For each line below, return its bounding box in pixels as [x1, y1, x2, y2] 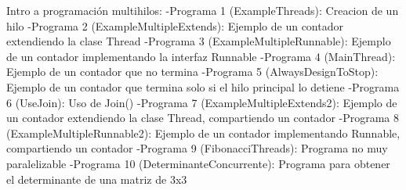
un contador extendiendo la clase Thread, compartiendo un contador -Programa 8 [6, 109, 400, 126]
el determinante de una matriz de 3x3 [6, 170, 187, 187]
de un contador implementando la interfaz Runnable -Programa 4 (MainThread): [6, 48, 396, 64]
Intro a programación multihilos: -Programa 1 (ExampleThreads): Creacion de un [6, 2, 399, 18]
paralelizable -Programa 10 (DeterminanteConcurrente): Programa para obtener [6, 155, 390, 171]
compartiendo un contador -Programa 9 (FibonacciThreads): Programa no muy [6, 140, 388, 156]
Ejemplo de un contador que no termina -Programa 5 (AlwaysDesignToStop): [6, 63, 379, 80]
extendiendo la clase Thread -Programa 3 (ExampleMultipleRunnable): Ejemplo [6, 33, 391, 49]
